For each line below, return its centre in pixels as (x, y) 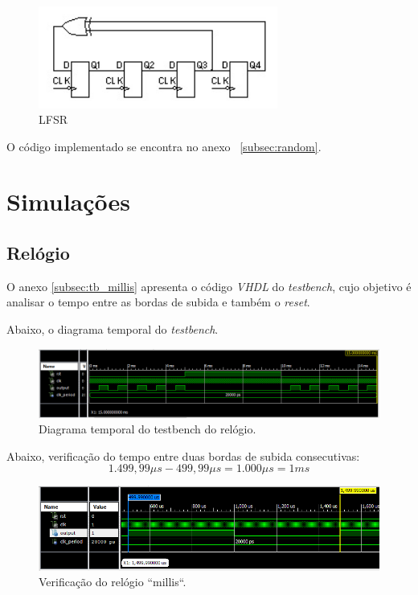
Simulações (69, 201)
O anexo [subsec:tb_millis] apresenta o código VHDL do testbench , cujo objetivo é (209, 286)
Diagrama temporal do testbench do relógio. (148, 429)
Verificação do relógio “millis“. (113, 582)
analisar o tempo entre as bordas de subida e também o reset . (158, 302)
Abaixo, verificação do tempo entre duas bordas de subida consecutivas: (183, 455)
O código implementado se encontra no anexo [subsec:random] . (164, 146)
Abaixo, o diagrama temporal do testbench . (113, 329)
